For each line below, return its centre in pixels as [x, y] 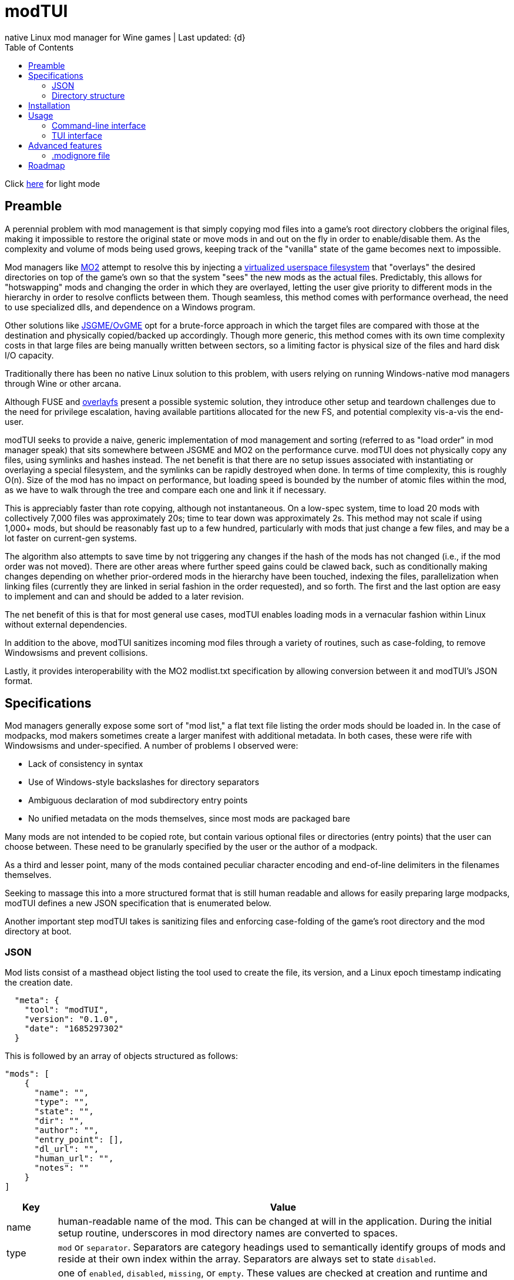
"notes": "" [62, 1168]
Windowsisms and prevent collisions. [76, 652]
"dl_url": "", [67, 1149]
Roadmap [47, 165]
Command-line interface [99, 125]
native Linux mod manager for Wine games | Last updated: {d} [125, 37]
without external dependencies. [66, 624]
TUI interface [77, 135]
